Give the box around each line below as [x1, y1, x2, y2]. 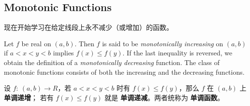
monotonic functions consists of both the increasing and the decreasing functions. [4, 66, 245, 77]
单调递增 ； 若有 [4, 92, 54, 102]
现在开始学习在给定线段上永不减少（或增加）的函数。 [4, 22, 173, 32]
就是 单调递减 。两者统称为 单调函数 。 [104, 92, 224, 102]
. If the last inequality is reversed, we [122, 48, 233, 58]
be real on [21, 38, 51, 48]
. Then [74, 38, 94, 48]
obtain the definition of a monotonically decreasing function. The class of [4, 57, 220, 67]
